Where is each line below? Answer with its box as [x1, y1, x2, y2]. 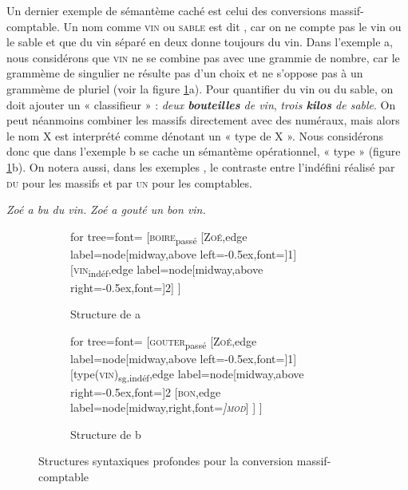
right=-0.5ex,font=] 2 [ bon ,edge [70, 383, 221, 400]
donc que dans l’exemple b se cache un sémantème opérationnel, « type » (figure [6, 143, 401, 160]
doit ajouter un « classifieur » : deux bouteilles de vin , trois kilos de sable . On [6, 96, 396, 113]
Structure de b [70, 425, 141, 442]
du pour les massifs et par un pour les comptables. [6, 174, 252, 191]
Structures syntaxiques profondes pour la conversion [38, 452, 294, 469]
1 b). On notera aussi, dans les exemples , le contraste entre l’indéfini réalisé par [6, 158, 395, 175]
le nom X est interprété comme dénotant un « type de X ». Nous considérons [6, 127, 384, 144]
